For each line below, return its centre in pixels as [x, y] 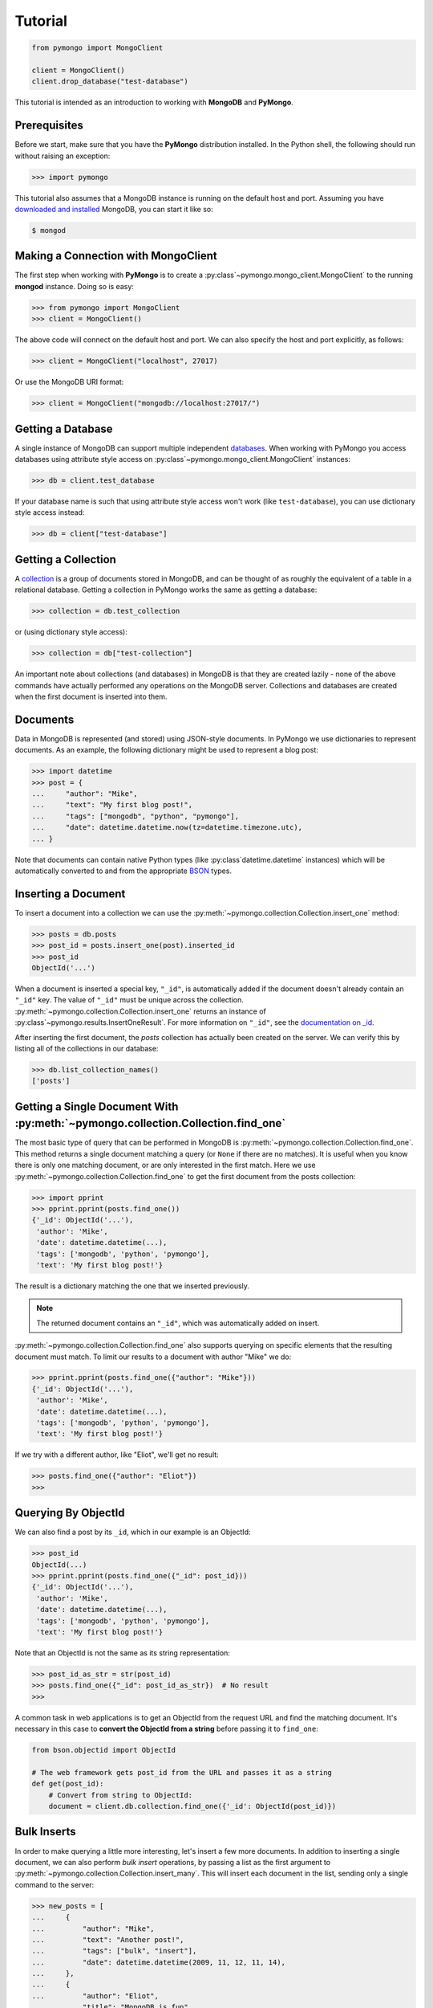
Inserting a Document [70, 894]
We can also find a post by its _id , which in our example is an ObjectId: [133, 1532]
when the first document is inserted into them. [91, 696]
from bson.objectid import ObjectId [104, 1750]
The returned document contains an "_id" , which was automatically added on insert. [178, 1323]
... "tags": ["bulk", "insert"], [114, 1951]
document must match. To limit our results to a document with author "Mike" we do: [153, 1357]
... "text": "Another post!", [108, 1939]
